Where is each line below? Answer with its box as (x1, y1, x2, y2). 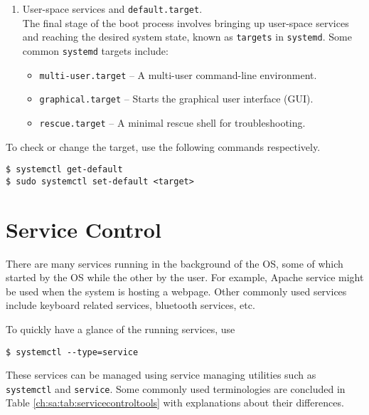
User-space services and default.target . (22, 1, 203, 16)
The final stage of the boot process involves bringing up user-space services (22, 15, 349, 30)
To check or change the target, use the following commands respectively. (6, 139, 321, 154)
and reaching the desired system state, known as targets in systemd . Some (22, 29, 352, 44)
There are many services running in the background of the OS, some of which (6, 256, 343, 270)
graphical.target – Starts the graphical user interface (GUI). (39, 91, 314, 106)
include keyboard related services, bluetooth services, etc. (6, 298, 255, 312)
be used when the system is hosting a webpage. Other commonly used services (6, 283, 347, 298)
